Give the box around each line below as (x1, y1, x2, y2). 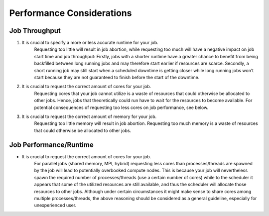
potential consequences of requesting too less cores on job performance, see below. (34, 105, 209, 110)
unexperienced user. (34, 202, 77, 209)
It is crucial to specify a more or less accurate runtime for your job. (21, 40, 159, 46)
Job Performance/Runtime (9, 140, 94, 149)
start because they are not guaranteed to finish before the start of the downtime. (34, 75, 200, 81)
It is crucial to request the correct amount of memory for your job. (21, 113, 157, 119)
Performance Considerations (9, 7, 132, 18)
